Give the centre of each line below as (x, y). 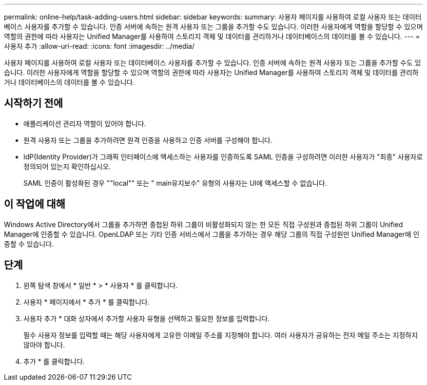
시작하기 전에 (33, 103)
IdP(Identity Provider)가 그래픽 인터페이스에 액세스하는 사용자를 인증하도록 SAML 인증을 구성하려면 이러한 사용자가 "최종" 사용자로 (223, 156)
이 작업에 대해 (35, 204)
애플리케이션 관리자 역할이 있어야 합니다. (85, 123)
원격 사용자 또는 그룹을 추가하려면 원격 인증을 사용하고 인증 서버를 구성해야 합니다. (148, 140)
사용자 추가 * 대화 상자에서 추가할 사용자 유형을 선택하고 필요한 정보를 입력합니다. (147, 318)
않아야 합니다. (44, 345)
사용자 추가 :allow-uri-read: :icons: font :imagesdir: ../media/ (99, 46)
